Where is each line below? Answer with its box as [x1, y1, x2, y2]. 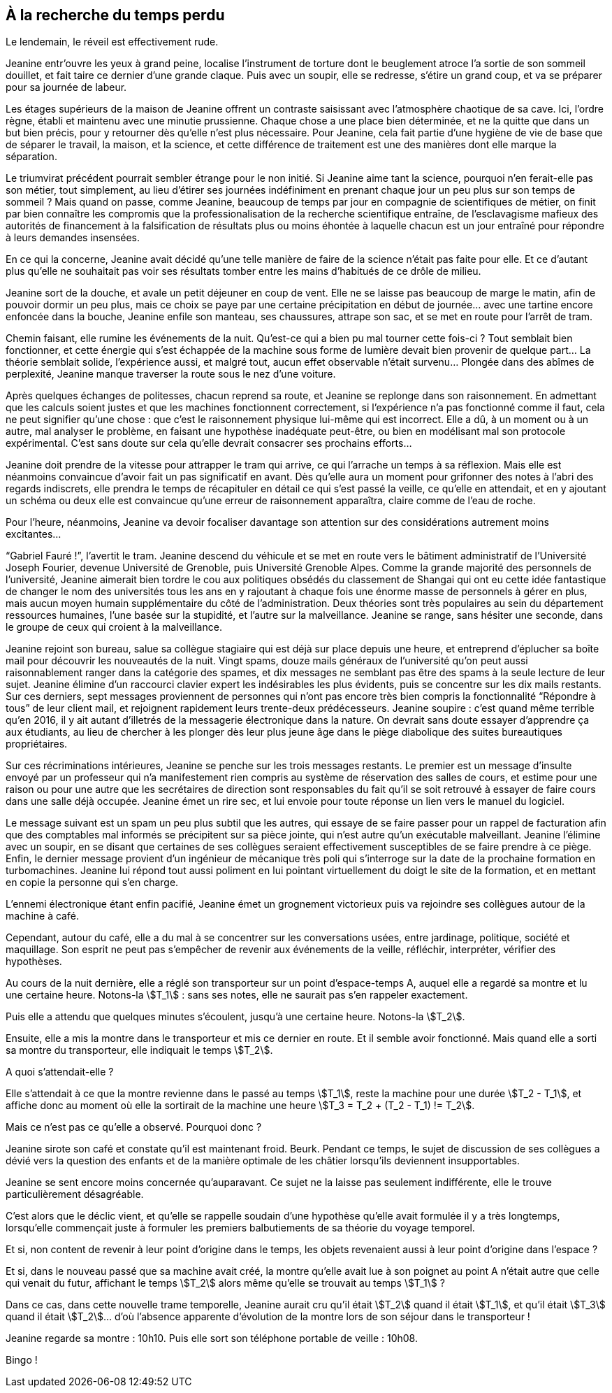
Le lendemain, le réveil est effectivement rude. [6, 36, 219, 48]
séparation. [6, 150, 57, 163]
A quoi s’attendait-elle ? [6, 1066, 114, 1078]
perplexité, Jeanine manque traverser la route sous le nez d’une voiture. [6, 368, 336, 380]
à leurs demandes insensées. [6, 231, 140, 244]
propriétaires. [6, 738, 68, 750]
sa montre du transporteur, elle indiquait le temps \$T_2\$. [6, 1044, 273, 1057]
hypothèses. [6, 955, 62, 968]
